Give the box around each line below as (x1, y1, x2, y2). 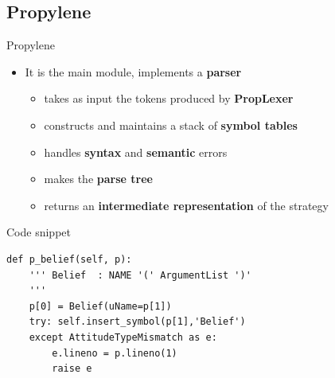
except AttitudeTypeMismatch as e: (29, 331, 217, 343)
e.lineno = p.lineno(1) (52, 347, 177, 359)
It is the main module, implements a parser (25, 63, 242, 80)
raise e (52, 363, 92, 375)
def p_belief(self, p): (6, 253, 132, 265)
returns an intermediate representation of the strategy (44, 197, 329, 213)
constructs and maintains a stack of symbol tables (44, 116, 298, 133)
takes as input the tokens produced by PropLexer (44, 90, 294, 107)
